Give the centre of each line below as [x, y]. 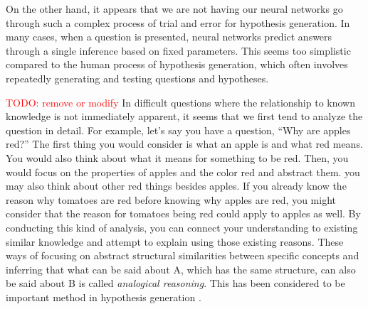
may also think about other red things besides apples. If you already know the [176, 186]
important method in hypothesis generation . [104, 297]
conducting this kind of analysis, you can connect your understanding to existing [182, 227]
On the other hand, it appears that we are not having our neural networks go [174, 9]
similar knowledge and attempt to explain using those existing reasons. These [175, 241]
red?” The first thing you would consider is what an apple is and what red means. [184, 144]
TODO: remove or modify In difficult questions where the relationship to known [180, 102]
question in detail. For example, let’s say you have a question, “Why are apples [178, 130]
